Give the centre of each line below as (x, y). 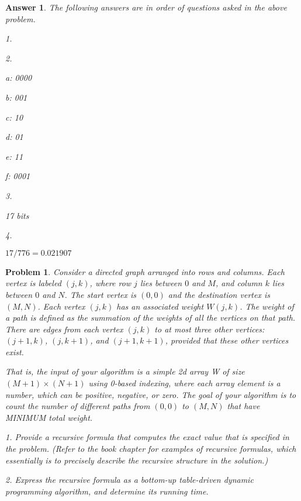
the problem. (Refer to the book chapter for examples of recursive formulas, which (151, 449)
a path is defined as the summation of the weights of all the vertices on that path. (150, 318)
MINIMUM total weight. (49, 417)
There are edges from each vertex (64, 329)
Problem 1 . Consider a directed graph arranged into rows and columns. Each (145, 271)
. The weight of (267, 306)
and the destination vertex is (219, 294)
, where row (110, 283)
